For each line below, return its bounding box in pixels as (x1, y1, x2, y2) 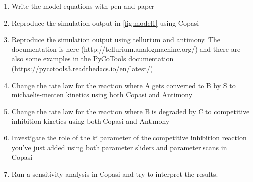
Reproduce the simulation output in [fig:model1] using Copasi (11, 17, 199, 28)
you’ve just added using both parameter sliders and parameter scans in (11, 142, 227, 152)
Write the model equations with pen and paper (11, 1, 154, 11)
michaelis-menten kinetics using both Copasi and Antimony (11, 90, 193, 100)
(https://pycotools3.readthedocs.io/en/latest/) (11, 63, 153, 73)
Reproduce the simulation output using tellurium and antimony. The (11, 34, 221, 45)
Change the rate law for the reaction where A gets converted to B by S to (11, 80, 236, 90)
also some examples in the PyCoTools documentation (11, 53, 174, 64)
